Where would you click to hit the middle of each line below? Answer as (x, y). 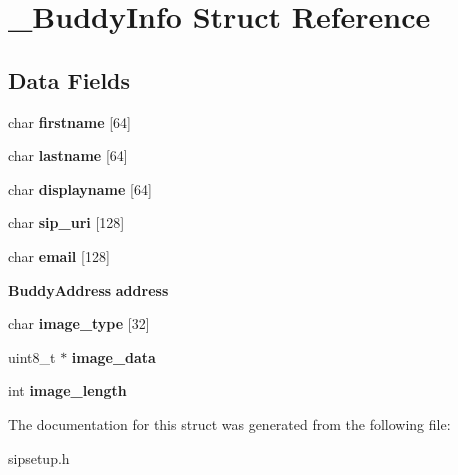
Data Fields (69, 79)
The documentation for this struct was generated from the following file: (229, 423)
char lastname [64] (68, 155)
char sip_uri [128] (66, 222)
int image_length (67, 390)
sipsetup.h (39, 457)
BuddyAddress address (88, 289)
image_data (113, 356)
